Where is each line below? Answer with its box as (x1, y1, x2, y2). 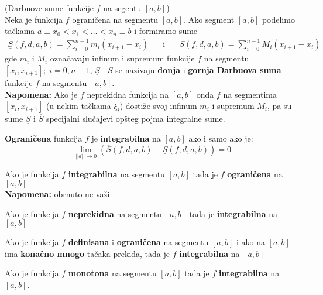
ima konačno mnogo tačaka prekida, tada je (5, 247, 170, 259)
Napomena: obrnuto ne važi (5, 188, 110, 200)
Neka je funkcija (5, 13, 63, 25)
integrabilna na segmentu (68, 167, 165, 180)
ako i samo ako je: (188, 132, 253, 144)
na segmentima (223, 88, 277, 100)
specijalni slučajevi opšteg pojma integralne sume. (46, 112, 225, 125)
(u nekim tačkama (46, 100, 111, 112)
